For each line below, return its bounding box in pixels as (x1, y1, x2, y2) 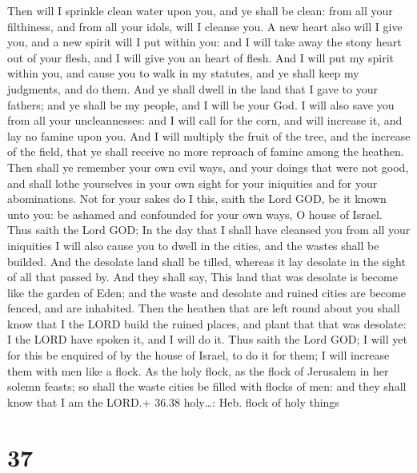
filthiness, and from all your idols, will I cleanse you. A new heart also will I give (7, 18, 403, 34)
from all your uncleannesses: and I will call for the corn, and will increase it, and (7, 112, 403, 129)
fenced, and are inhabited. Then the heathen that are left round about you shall (7, 300, 400, 316)
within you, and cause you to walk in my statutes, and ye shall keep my (7, 65, 359, 81)
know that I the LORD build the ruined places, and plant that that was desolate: (7, 315, 407, 332)
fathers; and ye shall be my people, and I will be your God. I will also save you (7, 96, 395, 113)
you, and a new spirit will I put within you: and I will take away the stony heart (7, 34, 402, 50)
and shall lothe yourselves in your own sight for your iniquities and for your (7, 174, 378, 191)
